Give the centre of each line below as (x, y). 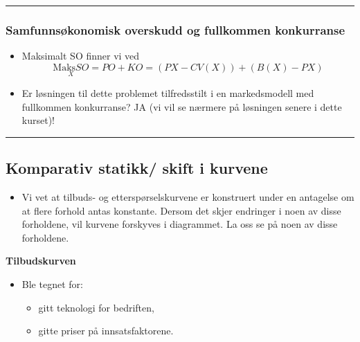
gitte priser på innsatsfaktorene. (106, 331)
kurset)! (38, 120)
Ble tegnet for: (52, 283)
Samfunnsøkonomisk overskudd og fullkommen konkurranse (175, 29)
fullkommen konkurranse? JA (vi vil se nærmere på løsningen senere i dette (182, 106)
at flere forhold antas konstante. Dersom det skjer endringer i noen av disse (181, 210)
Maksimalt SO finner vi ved (81, 56)
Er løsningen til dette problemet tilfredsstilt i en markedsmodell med (168, 93)
